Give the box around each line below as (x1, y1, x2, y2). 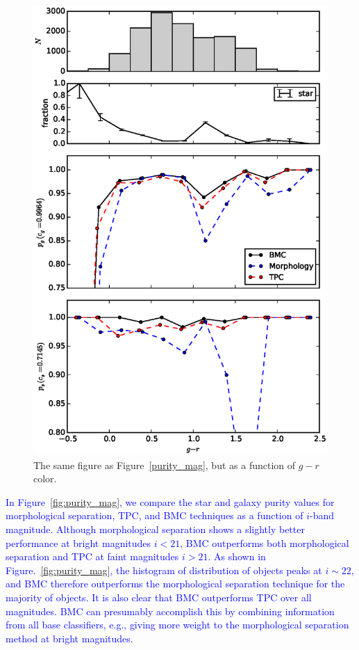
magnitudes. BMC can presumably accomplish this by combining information (6, 603, 335, 618)
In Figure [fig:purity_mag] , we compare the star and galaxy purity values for (6, 494, 335, 509)
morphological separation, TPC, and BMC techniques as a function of (6, 508, 303, 523)
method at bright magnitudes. (6, 631, 133, 645)
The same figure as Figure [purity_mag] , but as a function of (33, 457, 296, 472)
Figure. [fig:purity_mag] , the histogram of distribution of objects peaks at (6, 562, 322, 577)
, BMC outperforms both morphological (180, 535, 349, 550)
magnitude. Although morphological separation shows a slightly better (6, 522, 305, 537)
